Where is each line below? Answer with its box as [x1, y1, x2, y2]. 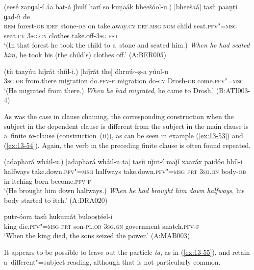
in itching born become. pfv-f [4, 175, 91, 186]
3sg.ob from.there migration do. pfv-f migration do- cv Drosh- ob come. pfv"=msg [4, 75, 244, 86]
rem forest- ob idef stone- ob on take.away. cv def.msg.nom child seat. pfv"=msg [4, 21, 237, 31]
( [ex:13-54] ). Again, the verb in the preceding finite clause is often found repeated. [4, 140, 251, 150]
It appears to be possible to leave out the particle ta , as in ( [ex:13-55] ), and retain [4, 247, 250, 257]
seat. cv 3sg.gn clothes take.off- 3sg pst [4, 30, 118, 40]
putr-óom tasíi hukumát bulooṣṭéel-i [4, 211, 113, 221]
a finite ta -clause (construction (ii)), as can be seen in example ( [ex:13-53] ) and [4, 130, 243, 141]
